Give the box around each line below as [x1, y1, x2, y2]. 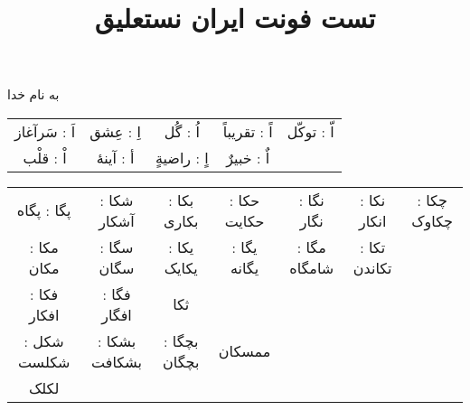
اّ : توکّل [287, 120, 334, 142]
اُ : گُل [164, 120, 200, 142]
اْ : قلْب [23, 146, 67, 168]
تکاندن [352, 256, 392, 278]
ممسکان [218, 340, 271, 362]
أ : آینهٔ [96, 146, 135, 168]
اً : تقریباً [222, 120, 273, 142]
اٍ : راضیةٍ [155, 146, 209, 168]
